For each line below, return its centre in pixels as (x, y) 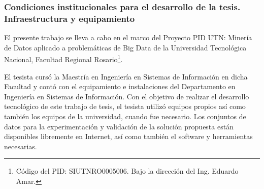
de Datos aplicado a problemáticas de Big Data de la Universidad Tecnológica (125, 47)
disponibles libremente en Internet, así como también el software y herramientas (128, 136)
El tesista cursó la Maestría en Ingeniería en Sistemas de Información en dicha (126, 76)
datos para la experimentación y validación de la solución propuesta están (119, 126)
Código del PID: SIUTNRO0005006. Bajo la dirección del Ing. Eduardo (127, 171)
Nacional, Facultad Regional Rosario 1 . (63, 58)
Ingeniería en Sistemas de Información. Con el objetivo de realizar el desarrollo (127, 96)
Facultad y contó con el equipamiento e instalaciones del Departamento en (120, 86)
